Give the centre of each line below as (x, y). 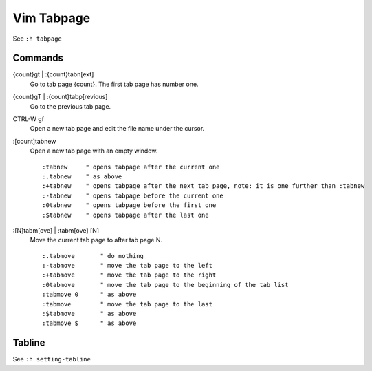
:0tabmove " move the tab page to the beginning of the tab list (165, 285)
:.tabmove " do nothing (93, 256)
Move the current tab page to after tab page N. (96, 240)
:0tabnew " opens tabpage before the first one (129, 205)
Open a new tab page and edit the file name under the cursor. (117, 129)
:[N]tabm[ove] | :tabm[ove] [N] (56, 230)
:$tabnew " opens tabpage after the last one (125, 215)
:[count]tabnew (34, 141)
